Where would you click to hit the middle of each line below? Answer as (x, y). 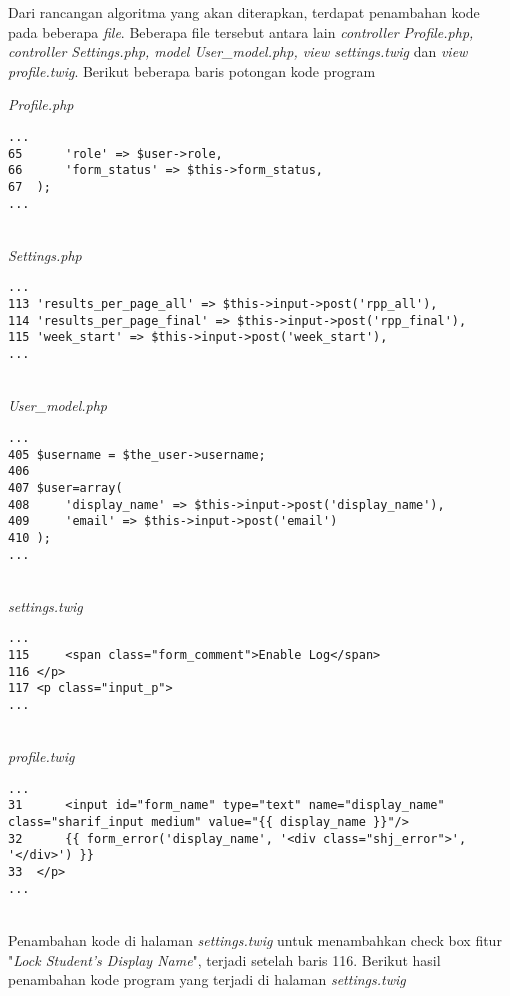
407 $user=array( (65, 487)
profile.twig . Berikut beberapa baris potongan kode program (192, 70)
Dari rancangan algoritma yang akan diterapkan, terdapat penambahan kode (244, 12)
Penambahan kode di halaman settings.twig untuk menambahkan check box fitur (255, 940)
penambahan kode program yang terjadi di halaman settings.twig (207, 979)
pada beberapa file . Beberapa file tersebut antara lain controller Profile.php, (241, 31)
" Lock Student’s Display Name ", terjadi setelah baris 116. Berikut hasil (224, 959)
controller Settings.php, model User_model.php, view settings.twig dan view (238, 51)
